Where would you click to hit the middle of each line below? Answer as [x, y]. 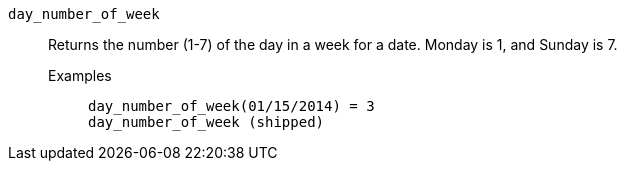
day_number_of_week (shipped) [206, 122]
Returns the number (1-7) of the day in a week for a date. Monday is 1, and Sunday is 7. [333, 44]
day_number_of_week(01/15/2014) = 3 [231, 106]
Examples [80, 75]
